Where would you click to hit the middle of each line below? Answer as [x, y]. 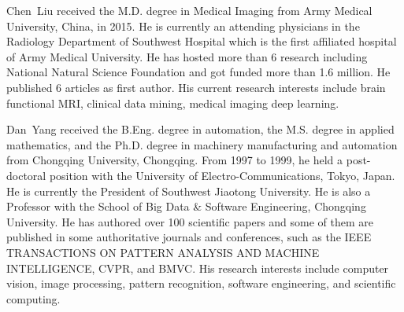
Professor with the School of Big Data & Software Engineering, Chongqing [186, 206]
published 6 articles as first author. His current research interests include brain [196, 87]
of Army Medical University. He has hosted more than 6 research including [187, 56]
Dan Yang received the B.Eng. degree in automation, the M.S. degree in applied [200, 129]
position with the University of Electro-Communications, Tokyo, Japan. [222, 175]
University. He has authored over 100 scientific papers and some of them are [190, 221]
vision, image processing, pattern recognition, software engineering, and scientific [201, 283]
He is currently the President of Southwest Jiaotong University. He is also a [189, 191]
